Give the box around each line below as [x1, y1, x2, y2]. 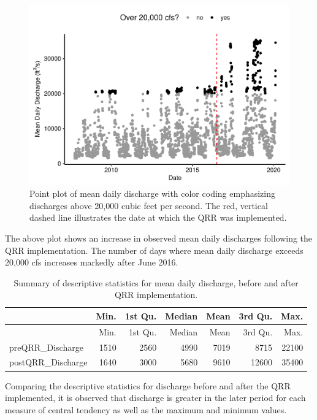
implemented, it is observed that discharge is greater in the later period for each [5, 391, 306, 404]
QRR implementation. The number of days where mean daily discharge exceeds [5, 243, 304, 256]
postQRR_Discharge [9, 356, 88, 368]
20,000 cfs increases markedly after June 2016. [5, 256, 178, 269]
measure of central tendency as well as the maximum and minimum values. [5, 403, 287, 416]
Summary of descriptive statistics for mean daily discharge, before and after [13, 276, 299, 289]
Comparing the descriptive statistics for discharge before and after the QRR [5, 379, 291, 392]
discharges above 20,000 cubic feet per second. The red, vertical [29, 199, 268, 212]
